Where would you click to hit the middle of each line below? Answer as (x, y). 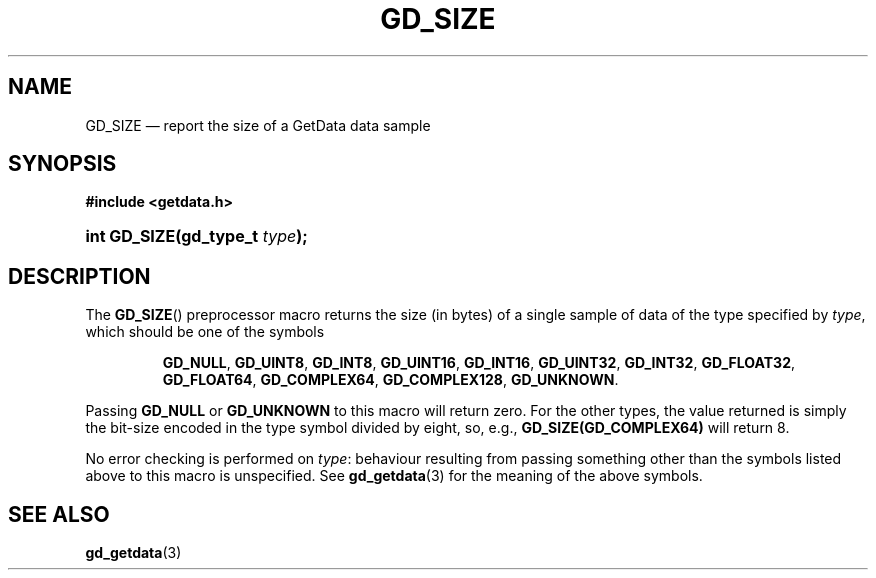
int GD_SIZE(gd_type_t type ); (196, 236)
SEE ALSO (59, 514)
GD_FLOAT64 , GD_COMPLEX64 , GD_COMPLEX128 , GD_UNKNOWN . (390, 380)
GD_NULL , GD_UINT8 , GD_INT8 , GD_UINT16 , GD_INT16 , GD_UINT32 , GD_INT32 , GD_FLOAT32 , (479, 363)
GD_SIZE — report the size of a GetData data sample (258, 125)
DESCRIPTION (79, 276)
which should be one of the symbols (205, 332)
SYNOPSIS (62, 164)
